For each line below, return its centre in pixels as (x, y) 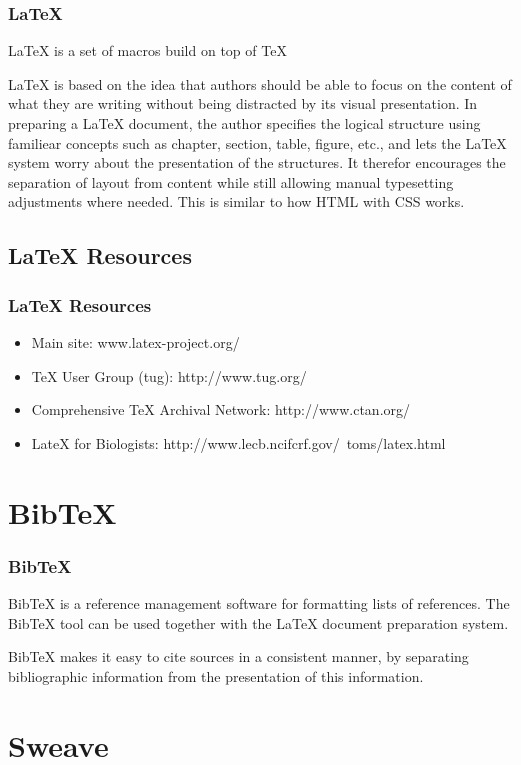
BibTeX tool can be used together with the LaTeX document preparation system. (258, 622)
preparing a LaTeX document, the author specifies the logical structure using (244, 123)
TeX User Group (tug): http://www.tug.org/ (169, 375)
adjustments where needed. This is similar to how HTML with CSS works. (236, 201)
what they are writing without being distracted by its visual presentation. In (243, 103)
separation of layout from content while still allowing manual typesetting (231, 181)
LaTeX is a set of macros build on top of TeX (147, 50)
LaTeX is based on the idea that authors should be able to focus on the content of (260, 83)
